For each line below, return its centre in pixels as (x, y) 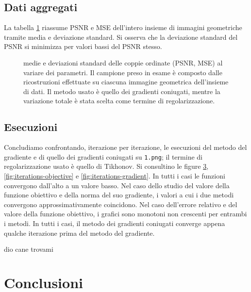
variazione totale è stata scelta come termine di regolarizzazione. (119, 101)
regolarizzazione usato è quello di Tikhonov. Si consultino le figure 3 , (106, 166)
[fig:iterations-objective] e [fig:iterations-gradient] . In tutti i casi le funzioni (115, 176)
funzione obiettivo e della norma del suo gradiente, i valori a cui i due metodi (119, 195)
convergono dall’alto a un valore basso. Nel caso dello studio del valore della (117, 185)
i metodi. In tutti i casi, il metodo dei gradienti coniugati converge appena (115, 223)
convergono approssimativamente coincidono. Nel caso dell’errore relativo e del (121, 204)
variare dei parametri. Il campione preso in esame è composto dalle (123, 72)
